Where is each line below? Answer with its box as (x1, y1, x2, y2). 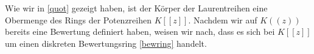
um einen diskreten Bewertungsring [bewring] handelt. (5, 37, 207, 49)
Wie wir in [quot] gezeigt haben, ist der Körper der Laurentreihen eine (5, 2, 268, 14)
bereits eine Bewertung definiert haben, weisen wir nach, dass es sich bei (5, 25, 275, 38)
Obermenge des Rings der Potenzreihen (5, 13, 152, 26)
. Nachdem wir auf (188, 13, 257, 26)
